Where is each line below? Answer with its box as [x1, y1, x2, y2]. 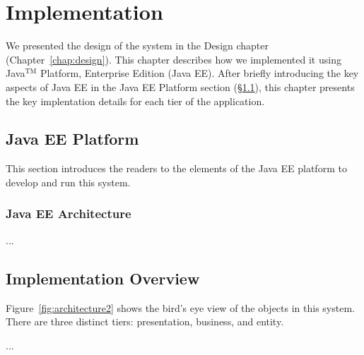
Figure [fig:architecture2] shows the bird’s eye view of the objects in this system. [6, 300, 355, 315]
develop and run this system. [6, 174, 131, 189]
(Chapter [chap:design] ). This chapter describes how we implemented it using [6, 52, 341, 66]
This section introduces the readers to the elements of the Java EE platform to [6, 161, 347, 176]
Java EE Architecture [6, 205, 131, 222]
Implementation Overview [6, 267, 200, 289]
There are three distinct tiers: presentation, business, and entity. [6, 314, 284, 329]
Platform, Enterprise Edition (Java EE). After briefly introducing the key [40, 66, 359, 80]
